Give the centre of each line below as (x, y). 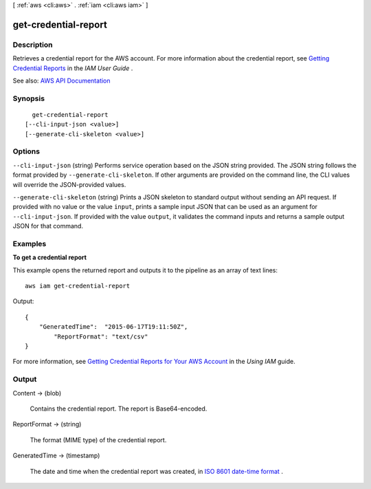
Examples (30, 243)
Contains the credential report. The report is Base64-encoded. (119, 409)
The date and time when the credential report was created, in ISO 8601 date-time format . (156, 471)
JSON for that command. (48, 226)
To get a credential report (50, 257)
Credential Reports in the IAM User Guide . (73, 68)
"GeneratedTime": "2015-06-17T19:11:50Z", (113, 327)
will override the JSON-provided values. (69, 184)
